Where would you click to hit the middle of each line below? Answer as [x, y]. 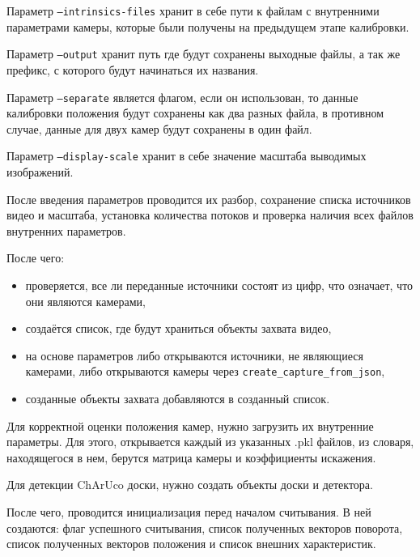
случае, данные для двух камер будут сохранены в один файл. [159, 128]
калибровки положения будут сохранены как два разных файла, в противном [195, 113]
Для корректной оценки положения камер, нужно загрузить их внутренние [190, 425]
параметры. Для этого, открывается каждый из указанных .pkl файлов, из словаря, [210, 442]
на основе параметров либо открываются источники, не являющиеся [194, 355]
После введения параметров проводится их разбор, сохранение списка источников [209, 199]
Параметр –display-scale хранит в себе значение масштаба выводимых [187, 156]
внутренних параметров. [66, 230]
